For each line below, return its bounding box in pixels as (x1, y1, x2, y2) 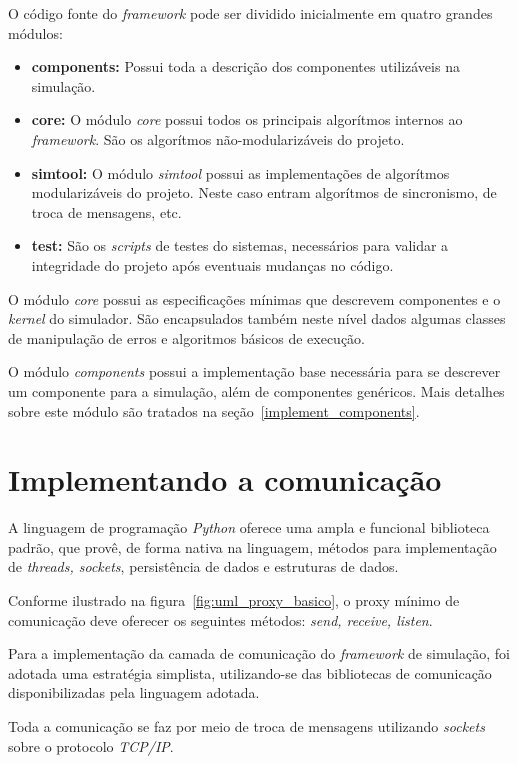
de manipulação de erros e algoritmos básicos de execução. (8, 327, 365, 348)
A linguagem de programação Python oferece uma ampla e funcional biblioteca (8, 517, 490, 538)
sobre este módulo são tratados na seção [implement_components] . (8, 400, 420, 421)
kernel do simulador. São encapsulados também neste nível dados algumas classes (8, 308, 506, 329)
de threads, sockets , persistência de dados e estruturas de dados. (8, 556, 399, 577)
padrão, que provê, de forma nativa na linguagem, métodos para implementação (8, 536, 497, 557)
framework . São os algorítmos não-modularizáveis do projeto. (31, 128, 405, 149)
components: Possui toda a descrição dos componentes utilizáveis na (31, 56, 460, 77)
